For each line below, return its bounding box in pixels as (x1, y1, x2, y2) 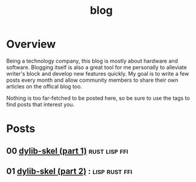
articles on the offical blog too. (6, 82, 83, 90)
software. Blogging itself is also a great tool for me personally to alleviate (6, 64, 187, 71)
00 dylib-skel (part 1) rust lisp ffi (6, 145, 128, 156)
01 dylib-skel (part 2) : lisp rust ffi (6, 166, 133, 176)
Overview (6, 37, 56, 51)
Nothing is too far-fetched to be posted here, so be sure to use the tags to (6, 94, 190, 102)
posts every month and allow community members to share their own (6, 76, 179, 83)
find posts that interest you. (6, 100, 75, 108)
